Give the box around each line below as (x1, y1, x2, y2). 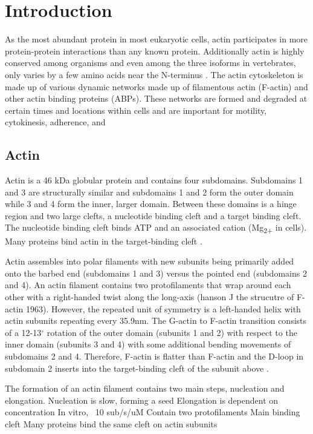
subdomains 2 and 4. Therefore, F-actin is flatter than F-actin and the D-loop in (5, 349, 304, 362)
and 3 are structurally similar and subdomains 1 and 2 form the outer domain (5, 185, 294, 198)
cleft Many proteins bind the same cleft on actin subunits (5, 417, 218, 430)
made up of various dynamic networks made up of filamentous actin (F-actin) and (5, 80, 308, 93)
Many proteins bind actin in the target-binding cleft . (5, 234, 202, 247)
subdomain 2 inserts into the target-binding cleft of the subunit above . (5, 361, 269, 374)
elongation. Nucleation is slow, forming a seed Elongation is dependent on (5, 393, 279, 406)
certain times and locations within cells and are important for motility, (5, 104, 267, 116)
